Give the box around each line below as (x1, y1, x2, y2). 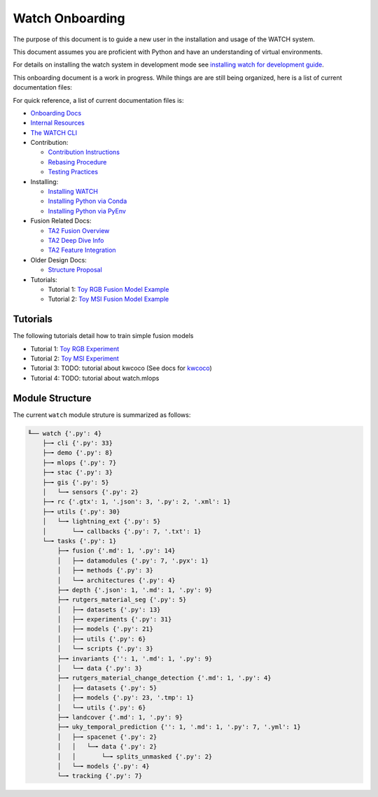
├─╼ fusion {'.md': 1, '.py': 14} (57, 546, 176, 555)
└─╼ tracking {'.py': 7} (57, 772, 143, 780)
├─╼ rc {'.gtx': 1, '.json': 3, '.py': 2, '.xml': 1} (42, 498, 231, 506)
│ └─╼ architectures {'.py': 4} (57, 576, 176, 584)
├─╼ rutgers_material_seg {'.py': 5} (57, 595, 187, 604)
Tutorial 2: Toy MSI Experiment (30, 354, 119, 362)
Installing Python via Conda (48, 197, 127, 206)
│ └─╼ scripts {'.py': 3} (57, 644, 154, 653)
